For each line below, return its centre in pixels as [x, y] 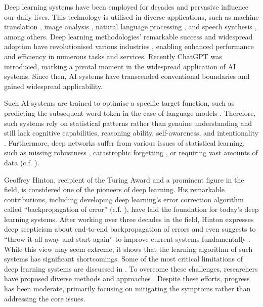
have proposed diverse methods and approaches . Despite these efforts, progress [127, 278]
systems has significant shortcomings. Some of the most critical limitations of [124, 259]
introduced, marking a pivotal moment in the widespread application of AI [120, 66]
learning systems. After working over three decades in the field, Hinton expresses [129, 219]
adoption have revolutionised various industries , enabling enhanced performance [129, 46]
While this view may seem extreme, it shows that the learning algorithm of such [128, 249]
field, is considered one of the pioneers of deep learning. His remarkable [115, 189]
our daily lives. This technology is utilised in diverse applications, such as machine [131, 16]
